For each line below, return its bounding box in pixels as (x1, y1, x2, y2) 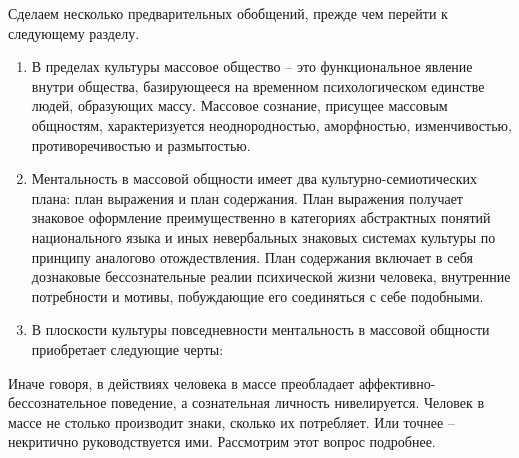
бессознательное (8, 392, 107, 413)
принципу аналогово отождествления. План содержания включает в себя (31, 246, 473, 267)
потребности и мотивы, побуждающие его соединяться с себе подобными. (31, 285, 484, 306)
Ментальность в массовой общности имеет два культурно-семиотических (31, 168, 477, 189)
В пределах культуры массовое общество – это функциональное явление (31, 56, 473, 77)
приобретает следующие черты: (31, 338, 224, 359)
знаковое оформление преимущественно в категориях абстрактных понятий (31, 207, 491, 228)
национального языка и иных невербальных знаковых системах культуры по (31, 226, 496, 247)
